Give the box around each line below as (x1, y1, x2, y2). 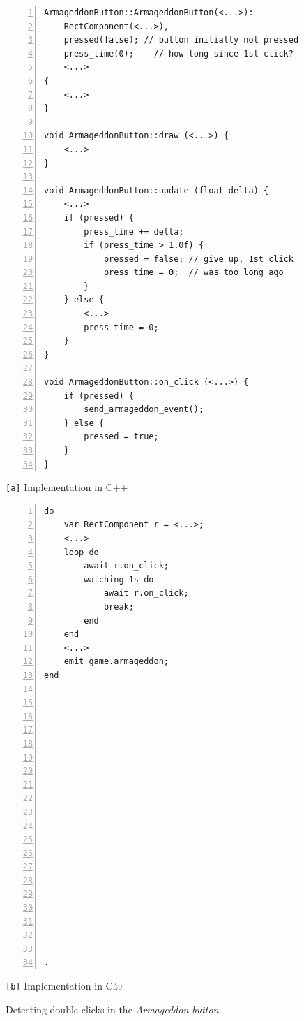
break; (103, 602, 134, 612)
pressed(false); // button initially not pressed (63, 35, 299, 45)
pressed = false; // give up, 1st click (103, 254, 294, 264)
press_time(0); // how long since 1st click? (63, 48, 294, 59)
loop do (63, 547, 99, 557)
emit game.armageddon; (63, 656, 169, 667)
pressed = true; (84, 432, 159, 442)
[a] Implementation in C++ (6, 480, 128, 494)
